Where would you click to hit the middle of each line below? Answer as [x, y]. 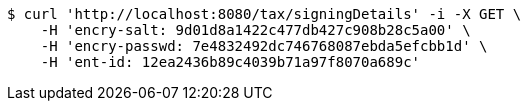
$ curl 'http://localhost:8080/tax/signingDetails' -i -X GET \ [264, 14]
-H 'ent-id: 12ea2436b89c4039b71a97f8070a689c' [230, 62]
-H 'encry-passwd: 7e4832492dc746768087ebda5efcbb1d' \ [264, 46]
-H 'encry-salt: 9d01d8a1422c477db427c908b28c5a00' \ [255, 30]
